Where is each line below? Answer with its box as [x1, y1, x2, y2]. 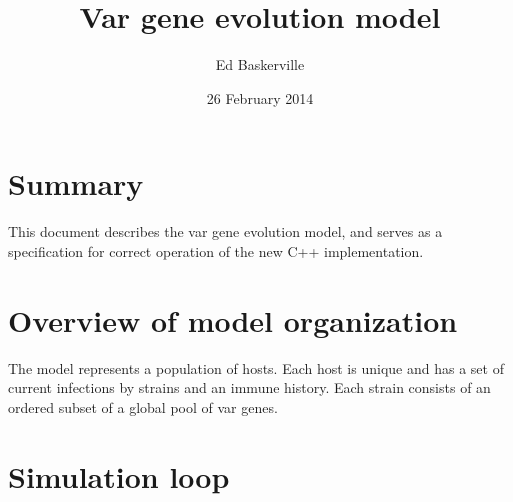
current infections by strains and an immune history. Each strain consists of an [8, 377, 491, 398]
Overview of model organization [8, 299, 458, 340]
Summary [8, 163, 144, 204]
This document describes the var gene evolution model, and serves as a [8, 221, 443, 242]
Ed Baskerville [215, 54, 305, 75]
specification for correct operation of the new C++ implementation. [8, 240, 424, 261]
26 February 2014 [206, 87, 314, 108]
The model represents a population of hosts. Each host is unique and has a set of [8, 357, 504, 378]
